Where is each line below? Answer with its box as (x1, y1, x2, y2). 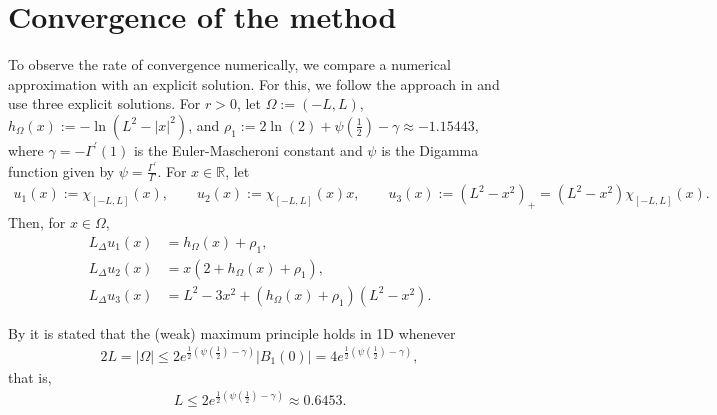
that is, (8, 366, 52, 387)
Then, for (8, 212, 66, 233)
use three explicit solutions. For (8, 93, 201, 114)
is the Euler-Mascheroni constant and (133, 139, 363, 160)
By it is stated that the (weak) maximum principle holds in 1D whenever (8, 322, 456, 343)
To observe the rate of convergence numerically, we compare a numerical (8, 54, 451, 75)
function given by (8, 160, 115, 181)
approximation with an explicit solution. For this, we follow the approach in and (8, 73, 500, 94)
